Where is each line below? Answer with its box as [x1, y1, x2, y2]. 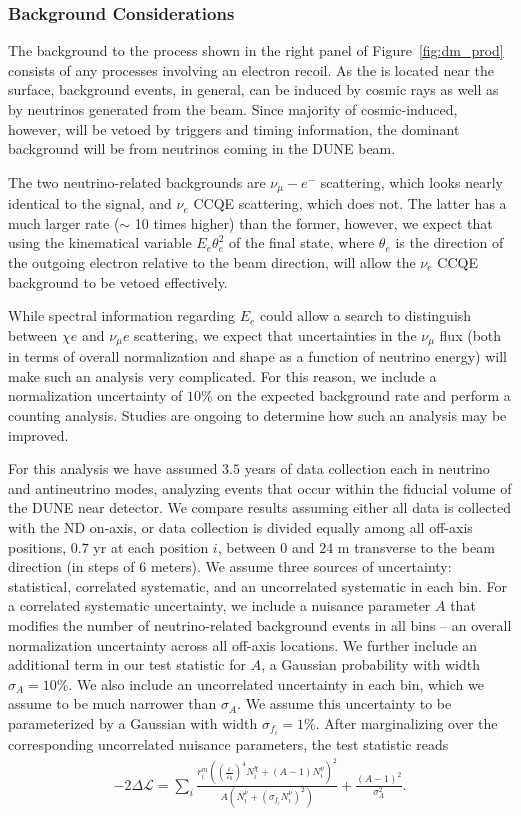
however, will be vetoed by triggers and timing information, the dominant [8, 118, 460, 139]
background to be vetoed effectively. [8, 271, 228, 292]
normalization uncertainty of [8, 385, 183, 406]
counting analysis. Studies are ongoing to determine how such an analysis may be [8, 405, 507, 426]
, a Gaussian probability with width [261, 654, 481, 675]
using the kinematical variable [8, 232, 192, 253]
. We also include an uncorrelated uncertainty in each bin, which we [68, 673, 485, 694]
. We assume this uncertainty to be [237, 693, 452, 714]
